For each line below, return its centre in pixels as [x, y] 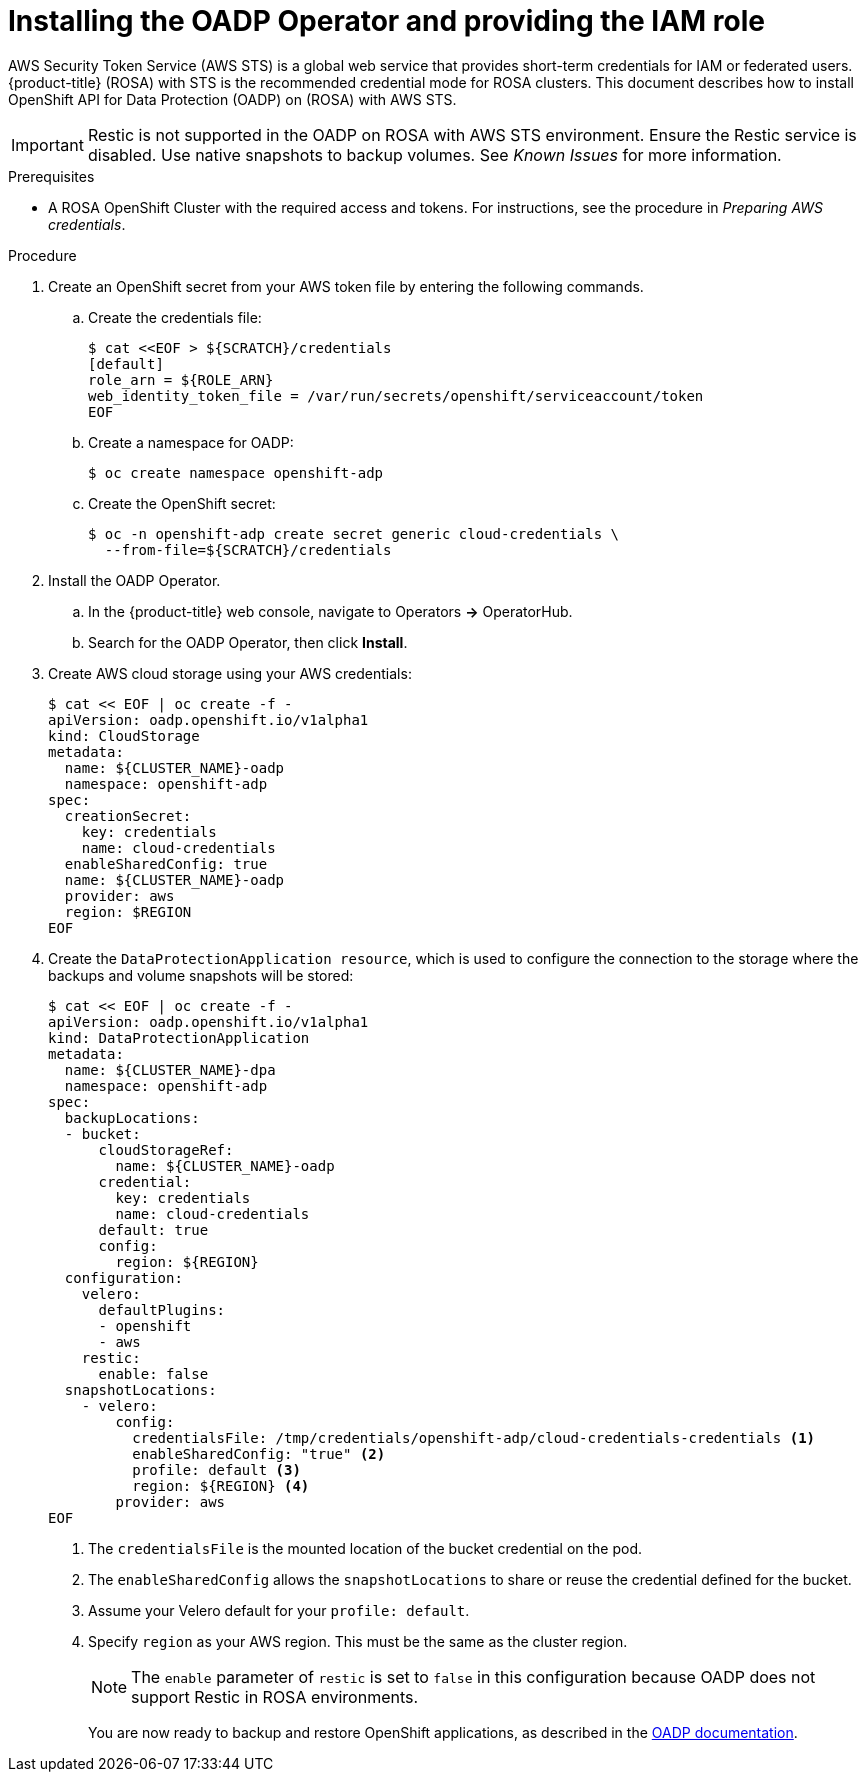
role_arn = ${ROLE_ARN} [181, 379]
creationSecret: [128, 815]
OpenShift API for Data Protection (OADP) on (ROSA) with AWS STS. [232, 99]
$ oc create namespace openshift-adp [236, 472]
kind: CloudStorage [124, 735]
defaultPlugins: [162, 1309]
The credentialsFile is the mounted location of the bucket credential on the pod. [365, 1548]
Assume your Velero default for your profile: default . [279, 1610]
